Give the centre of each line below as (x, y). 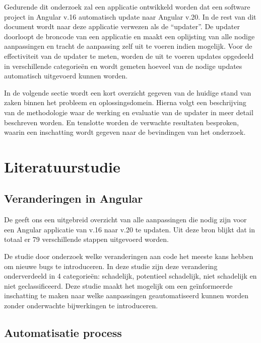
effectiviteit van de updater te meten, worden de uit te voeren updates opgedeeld (129, 56)
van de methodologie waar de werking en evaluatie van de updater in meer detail (129, 112)
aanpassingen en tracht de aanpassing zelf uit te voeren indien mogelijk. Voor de (128, 46)
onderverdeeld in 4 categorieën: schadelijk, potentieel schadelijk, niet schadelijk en (130, 276)
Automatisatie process (63, 333)
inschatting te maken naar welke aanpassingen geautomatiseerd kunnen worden (126, 295)
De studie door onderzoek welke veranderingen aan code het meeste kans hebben (129, 256)
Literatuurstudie (62, 166)
